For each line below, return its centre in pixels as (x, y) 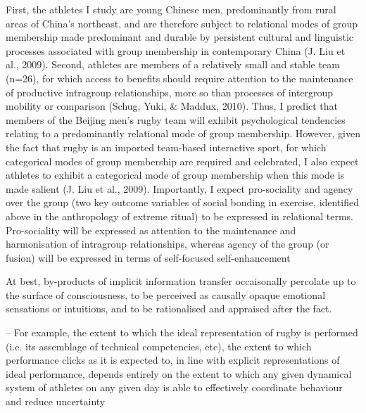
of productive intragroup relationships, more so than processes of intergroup (170, 92)
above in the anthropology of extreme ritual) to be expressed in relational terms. (179, 216)
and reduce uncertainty (56, 401)
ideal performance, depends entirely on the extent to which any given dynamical (179, 373)
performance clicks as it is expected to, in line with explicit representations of (173, 360)
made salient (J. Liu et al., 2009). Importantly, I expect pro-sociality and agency (179, 188)
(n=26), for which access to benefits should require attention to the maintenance (179, 78)
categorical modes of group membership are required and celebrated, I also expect (182, 161)
